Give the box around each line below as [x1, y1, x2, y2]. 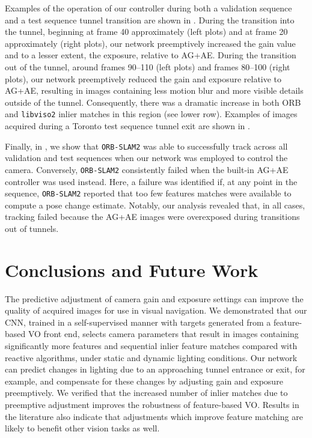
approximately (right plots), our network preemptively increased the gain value [5, 37, 296, 49]
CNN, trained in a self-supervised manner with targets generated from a [5, 315, 271, 328]
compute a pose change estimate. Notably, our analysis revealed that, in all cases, [5, 198, 305, 211]
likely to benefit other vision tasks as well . [5, 422, 160, 434]
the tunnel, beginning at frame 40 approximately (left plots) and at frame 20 [5, 25, 288, 38]
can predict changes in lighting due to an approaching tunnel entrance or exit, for [5, 363, 305, 376]
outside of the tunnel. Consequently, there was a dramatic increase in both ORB [5, 96, 301, 108]
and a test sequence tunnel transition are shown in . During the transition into [5, 13, 295, 26]
